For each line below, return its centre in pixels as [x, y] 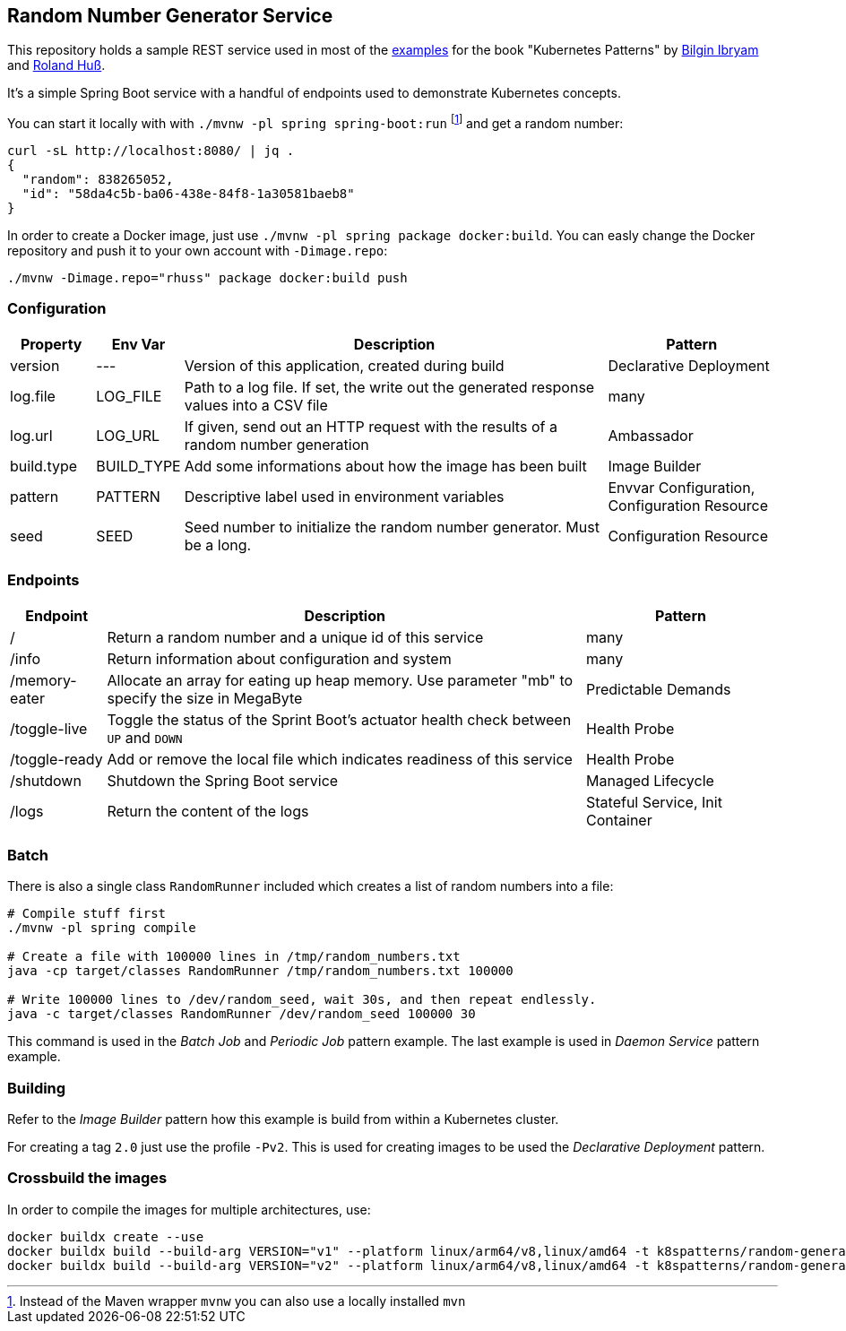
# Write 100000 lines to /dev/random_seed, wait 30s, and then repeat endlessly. [302, 1000]
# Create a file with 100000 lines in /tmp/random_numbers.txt [234, 957]
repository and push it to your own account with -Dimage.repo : [198, 251]
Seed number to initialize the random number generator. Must [392, 527]
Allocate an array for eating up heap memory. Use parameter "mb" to [340, 680]
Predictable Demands [659, 689]
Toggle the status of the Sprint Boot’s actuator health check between [339, 719]
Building [37, 1088]
